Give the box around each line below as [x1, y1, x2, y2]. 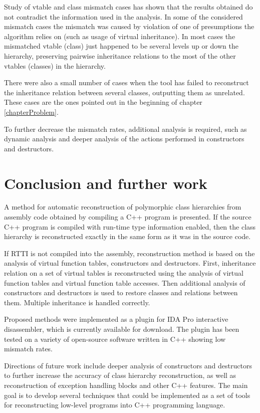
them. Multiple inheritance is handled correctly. [4, 297, 150, 307]
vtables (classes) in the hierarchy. [4, 60, 106, 71]
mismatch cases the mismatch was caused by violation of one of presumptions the [4, 21, 254, 32]
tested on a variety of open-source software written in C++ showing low [4, 333, 226, 344]
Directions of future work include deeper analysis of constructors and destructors [4, 360, 252, 370]
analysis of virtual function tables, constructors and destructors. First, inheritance [4, 258, 256, 268]
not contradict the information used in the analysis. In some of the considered [4, 11, 243, 22]
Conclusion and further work [4, 172, 207, 193]
